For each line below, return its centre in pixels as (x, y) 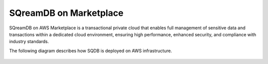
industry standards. (29, 42)
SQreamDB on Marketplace (66, 13)
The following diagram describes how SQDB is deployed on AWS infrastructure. (91, 51)
